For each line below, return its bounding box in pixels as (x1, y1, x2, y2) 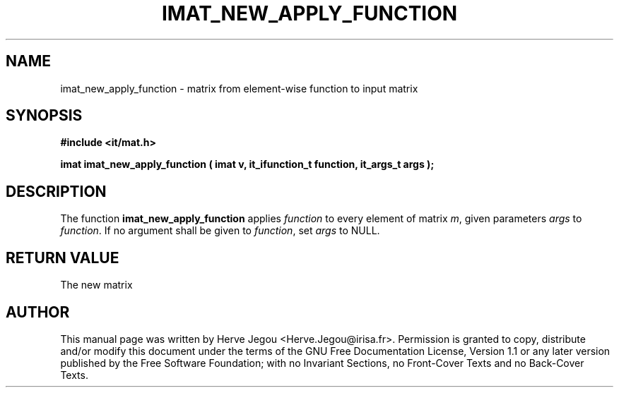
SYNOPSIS (6, 107, 83, 125)
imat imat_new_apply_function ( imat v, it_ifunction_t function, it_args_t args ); (60, 158, 435, 171)
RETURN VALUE (6, 248, 119, 267)
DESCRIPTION (6, 182, 107, 200)
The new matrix (60, 279, 133, 291)
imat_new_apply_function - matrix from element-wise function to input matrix (60, 82, 418, 95)
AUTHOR (6, 303, 70, 321)
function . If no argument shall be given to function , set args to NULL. (60, 224, 380, 237)
